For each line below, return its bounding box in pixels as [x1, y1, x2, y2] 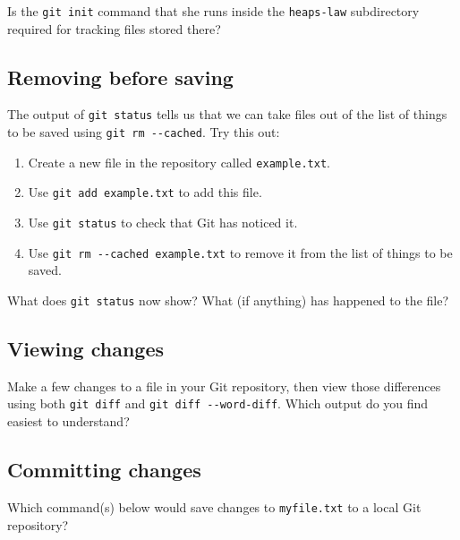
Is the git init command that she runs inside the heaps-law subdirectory [7, 2, 420, 20]
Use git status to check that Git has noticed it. [28, 213, 298, 232]
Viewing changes [7, 335, 165, 363]
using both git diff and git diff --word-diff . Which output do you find [7, 394, 429, 413]
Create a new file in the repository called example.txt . [28, 152, 330, 171]
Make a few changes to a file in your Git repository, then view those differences [7, 376, 441, 395]
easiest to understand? [7, 412, 130, 431]
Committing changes [7, 456, 201, 484]
